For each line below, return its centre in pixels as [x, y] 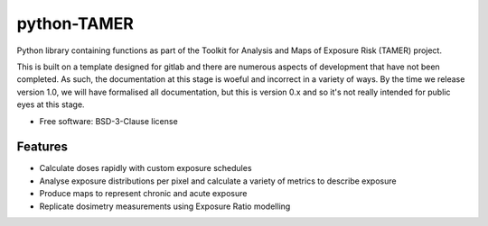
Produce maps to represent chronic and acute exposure [143, 194]
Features [42, 147]
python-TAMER [75, 23]
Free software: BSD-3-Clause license [108, 121]
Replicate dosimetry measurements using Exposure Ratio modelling [165, 206]
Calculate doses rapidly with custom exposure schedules [145, 168]
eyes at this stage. [51, 104]
